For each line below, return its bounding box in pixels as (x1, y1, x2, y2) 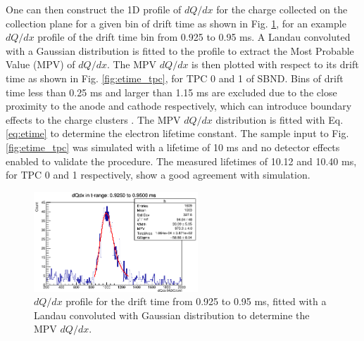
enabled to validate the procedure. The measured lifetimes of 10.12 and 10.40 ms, (6, 153, 357, 168)
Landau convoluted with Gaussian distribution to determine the (34, 307, 310, 322)
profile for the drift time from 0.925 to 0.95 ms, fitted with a (65, 294, 327, 309)
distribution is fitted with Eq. (215, 112, 344, 127)
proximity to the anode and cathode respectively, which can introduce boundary (6, 98, 352, 113)
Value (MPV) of (6, 57, 75, 72)
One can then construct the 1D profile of (6, 2, 182, 16)
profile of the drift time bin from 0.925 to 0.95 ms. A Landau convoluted (37, 30, 351, 44)
